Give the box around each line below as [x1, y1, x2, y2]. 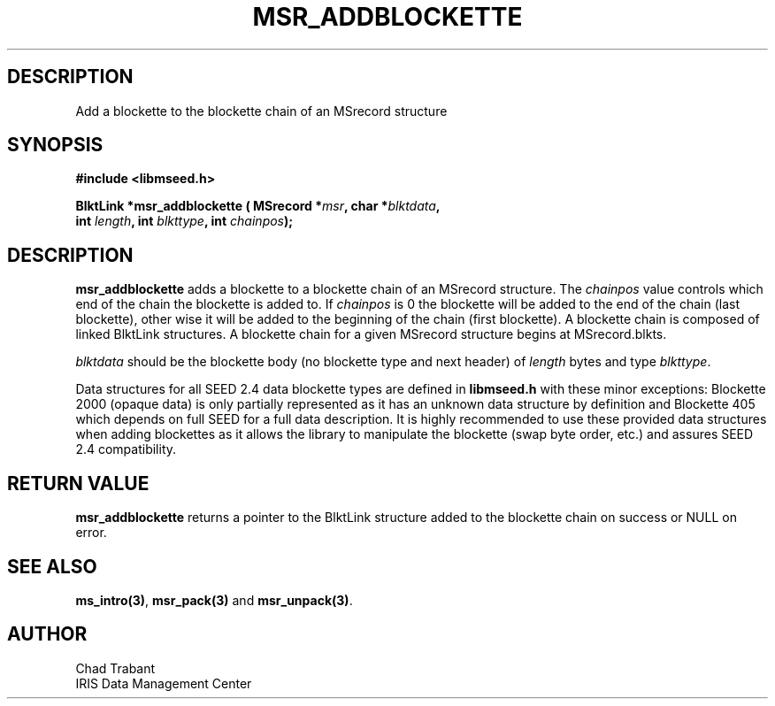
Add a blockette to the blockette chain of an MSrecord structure [75, 103, 448, 119]
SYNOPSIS [7, 134, 104, 157]
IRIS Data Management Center [75, 675, 252, 691]
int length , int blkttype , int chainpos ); [75, 213, 294, 229]
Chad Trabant [75, 660, 156, 676]
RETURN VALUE [7, 472, 150, 495]
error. [75, 525, 107, 541]
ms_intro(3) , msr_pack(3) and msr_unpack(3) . [75, 592, 353, 608]
